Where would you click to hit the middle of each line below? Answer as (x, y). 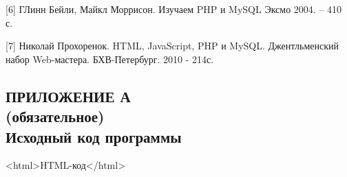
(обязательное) (55, 116)
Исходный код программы (94, 136)
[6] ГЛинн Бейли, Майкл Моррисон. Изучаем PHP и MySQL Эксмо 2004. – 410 (174, 9)
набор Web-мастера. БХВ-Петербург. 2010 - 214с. (110, 59)
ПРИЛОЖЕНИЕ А (68, 96)
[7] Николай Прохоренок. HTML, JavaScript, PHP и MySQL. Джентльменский (172, 46)
